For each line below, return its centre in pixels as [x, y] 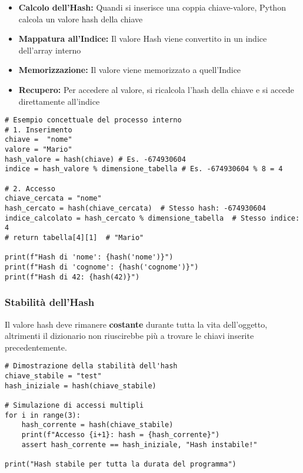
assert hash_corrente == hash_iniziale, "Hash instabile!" [139, 444]
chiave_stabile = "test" [53, 376]
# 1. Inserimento [39, 130]
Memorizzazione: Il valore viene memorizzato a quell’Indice [130, 70]
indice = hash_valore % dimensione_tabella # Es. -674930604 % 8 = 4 [144, 169]
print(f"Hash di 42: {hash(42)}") [72, 277]
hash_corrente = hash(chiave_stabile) [97, 425]
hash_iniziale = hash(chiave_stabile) [81, 386]
